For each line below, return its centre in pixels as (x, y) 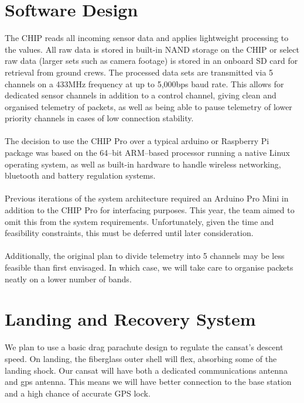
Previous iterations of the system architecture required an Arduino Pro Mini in (147, 198)
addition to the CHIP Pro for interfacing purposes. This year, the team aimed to (150, 210)
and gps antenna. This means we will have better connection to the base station (148, 382)
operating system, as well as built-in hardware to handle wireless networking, (143, 164)
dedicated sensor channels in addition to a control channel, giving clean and (141, 95)
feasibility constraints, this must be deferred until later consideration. (129, 233)
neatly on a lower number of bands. (68, 279)
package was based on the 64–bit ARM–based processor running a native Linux (148, 153)
